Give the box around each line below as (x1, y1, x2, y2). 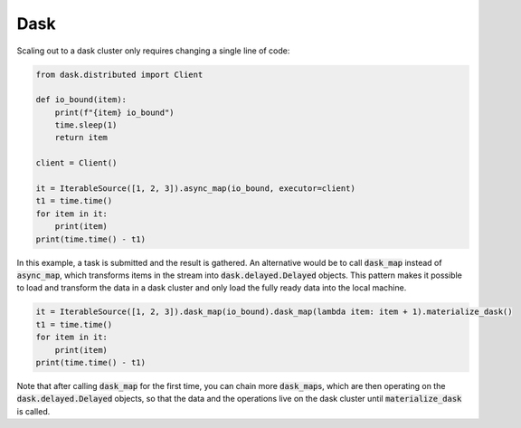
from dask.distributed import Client (35, 69, 204, 80)
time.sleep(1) (54, 120, 118, 130)
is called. (16, 405, 51, 416)
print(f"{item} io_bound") (54, 107, 175, 118)
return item (54, 132, 109, 143)
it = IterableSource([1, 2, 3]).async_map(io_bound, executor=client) (35, 184, 356, 194)
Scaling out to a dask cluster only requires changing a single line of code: (16, 45, 290, 56)
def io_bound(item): (35, 95, 127, 105)
